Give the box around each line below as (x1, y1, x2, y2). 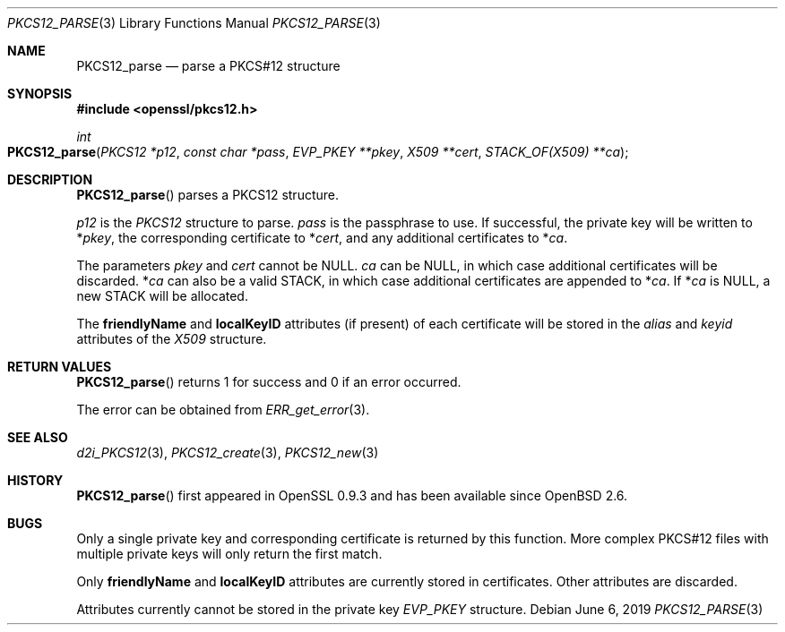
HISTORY (7, 473, 64, 488)
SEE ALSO (7, 430, 68, 445)
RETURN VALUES (7, 359, 112, 374)
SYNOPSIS (7, 86, 73, 101)
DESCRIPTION (7, 172, 93, 187)
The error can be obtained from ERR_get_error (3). (76, 402, 370, 417)
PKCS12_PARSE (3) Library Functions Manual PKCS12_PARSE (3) (7, 15, 381, 30)
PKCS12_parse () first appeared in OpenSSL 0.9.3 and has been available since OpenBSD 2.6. (76, 488, 628, 503)
